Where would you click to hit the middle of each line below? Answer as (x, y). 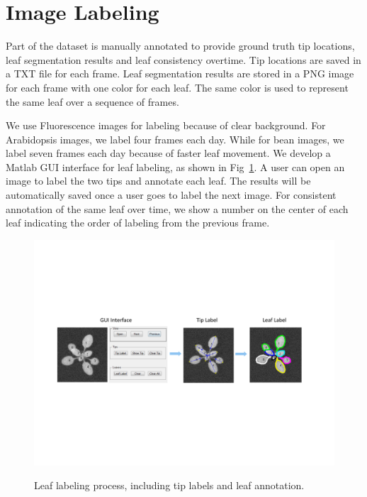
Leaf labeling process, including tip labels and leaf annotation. (169, 485)
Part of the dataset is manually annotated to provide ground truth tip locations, (180, 46)
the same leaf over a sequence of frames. (92, 101)
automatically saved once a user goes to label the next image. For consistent (171, 195)
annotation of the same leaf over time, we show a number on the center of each (177, 208)
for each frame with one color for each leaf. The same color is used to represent (177, 87)
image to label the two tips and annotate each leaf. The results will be (158, 181)
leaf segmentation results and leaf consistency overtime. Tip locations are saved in (183, 59)
